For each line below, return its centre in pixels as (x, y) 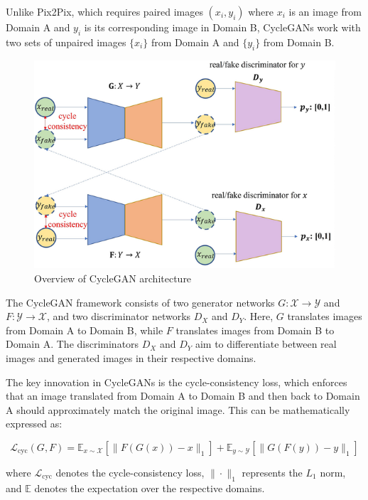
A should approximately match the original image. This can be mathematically (178, 409)
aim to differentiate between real (266, 344)
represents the (272, 472)
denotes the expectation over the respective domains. (150, 488)
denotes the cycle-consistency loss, (130, 472)
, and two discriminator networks (119, 316)
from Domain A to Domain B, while (85, 330)
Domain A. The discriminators (72, 344)
